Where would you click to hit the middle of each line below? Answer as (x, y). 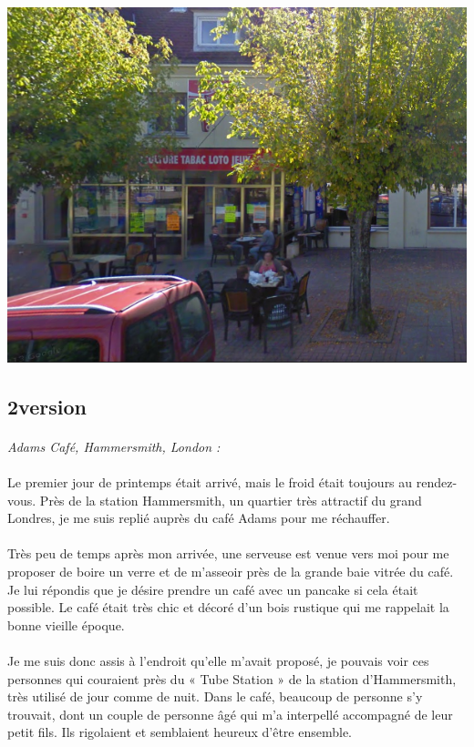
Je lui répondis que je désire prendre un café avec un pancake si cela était (213, 589)
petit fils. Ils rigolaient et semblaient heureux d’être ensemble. (180, 732)
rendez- (437, 481)
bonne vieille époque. (66, 624)
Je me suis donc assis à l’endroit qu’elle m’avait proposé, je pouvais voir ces (218, 660)
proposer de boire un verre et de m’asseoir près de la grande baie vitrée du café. (231, 571)
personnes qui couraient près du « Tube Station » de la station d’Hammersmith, (232, 678)
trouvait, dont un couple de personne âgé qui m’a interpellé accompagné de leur (230, 714)
